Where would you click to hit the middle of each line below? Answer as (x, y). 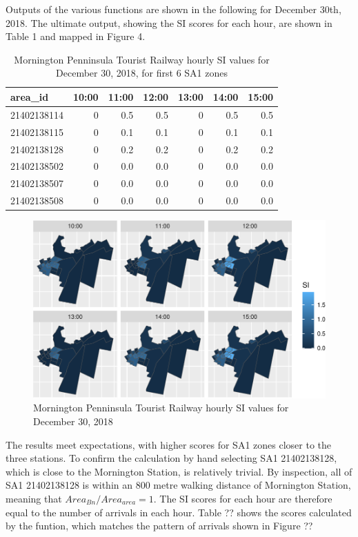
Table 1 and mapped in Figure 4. (76, 36)
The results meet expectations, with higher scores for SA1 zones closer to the (168, 444)
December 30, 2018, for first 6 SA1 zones (142, 73)
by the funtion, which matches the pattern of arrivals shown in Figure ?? (159, 526)
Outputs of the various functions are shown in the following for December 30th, (173, 9)
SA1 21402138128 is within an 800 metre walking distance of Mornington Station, (178, 485)
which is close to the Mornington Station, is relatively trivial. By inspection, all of (179, 471)
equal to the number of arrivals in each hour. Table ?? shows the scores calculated (179, 512)
